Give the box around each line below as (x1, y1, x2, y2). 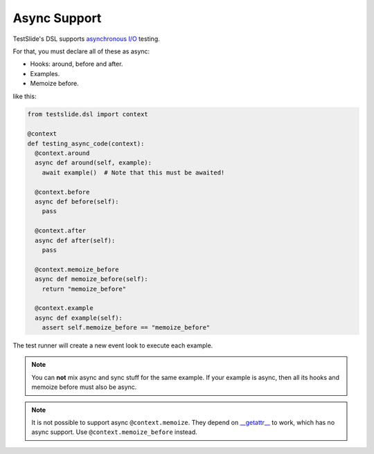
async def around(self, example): (35, 159, 152, 167)
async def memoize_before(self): (35, 275, 148, 283)
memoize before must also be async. (31, 383, 137, 391)
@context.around (35, 149, 90, 157)
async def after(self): (35, 236, 116, 244)
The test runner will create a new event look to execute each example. (12, 341, 213, 349)
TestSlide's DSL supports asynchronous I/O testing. (12, 35, 160, 43)
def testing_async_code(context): (27, 139, 145, 147)
